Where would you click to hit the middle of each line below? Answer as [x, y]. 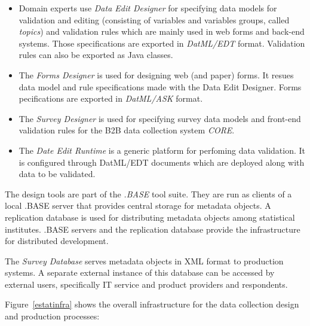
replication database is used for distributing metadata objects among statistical [150, 217]
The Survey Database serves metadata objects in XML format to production [144, 261]
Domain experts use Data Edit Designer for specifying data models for [148, 8]
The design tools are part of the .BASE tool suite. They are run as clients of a [148, 194]
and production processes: [52, 316]
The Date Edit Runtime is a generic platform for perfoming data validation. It [162, 150]
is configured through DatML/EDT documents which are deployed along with [162, 162]
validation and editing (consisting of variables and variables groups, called [154, 19]
